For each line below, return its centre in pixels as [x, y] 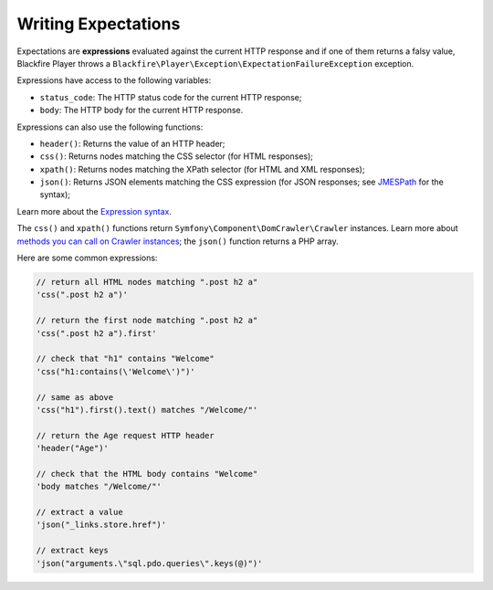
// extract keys [73, 551]
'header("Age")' [73, 448]
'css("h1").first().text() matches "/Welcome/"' [147, 410]
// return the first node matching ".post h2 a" [147, 321]
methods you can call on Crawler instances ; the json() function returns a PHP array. [178, 241]
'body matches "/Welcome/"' [99, 487]
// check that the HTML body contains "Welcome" [147, 474]
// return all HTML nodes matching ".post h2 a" [147, 282]
